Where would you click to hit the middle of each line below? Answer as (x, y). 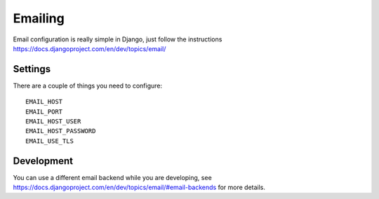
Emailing (39, 18)
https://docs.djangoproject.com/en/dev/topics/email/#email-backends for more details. (139, 187)
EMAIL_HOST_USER (53, 122)
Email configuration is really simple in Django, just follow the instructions (118, 39)
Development (43, 161)
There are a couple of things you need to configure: (88, 85)
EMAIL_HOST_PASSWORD (61, 131)
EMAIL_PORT (44, 111)
